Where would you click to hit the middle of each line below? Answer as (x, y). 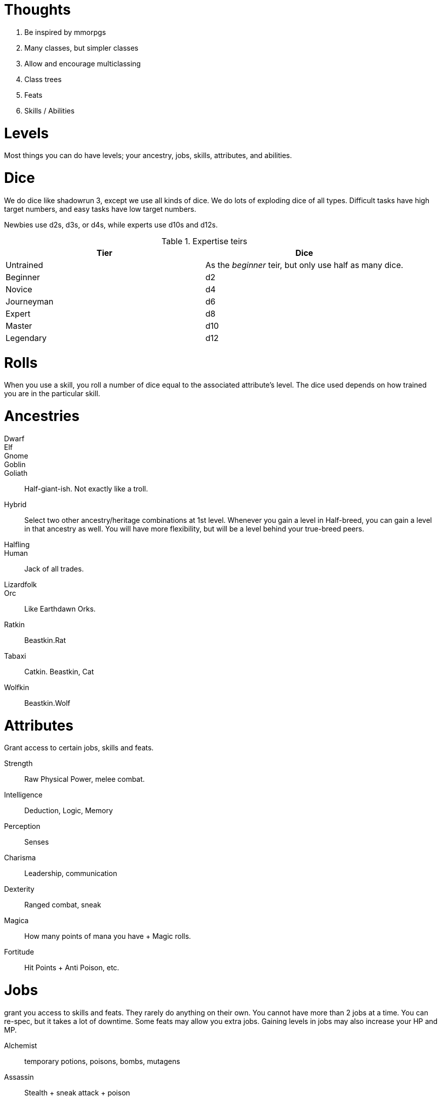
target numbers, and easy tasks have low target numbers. (100, 209)
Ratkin (14, 624)
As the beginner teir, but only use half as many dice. (304, 265)
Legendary (26, 338)
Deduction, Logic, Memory (69, 811)
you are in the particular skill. (52, 394)
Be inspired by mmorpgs (65, 32)
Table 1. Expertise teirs (205, 241)
